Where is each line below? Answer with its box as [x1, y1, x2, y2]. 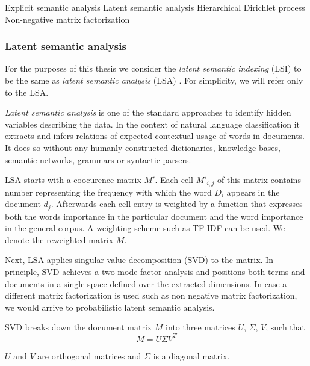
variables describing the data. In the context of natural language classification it [5, 117, 300, 130]
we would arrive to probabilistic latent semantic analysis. [5, 300, 215, 313]
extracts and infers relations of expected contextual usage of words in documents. [5, 129, 305, 142]
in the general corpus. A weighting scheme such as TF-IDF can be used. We [5, 222, 285, 234]
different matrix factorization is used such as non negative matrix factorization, [5, 289, 297, 302]
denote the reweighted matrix [5, 233, 114, 246]
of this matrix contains [217, 173, 301, 186]
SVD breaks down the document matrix [5, 321, 152, 333]
